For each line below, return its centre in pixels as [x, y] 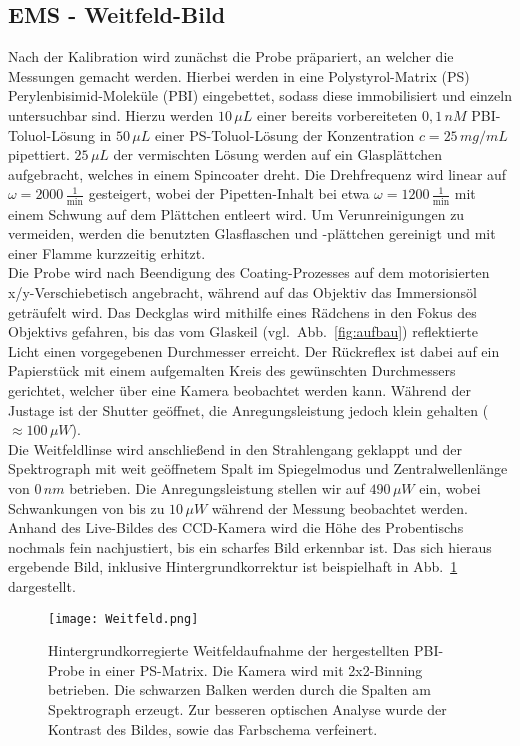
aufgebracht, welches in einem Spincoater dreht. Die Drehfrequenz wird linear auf [257, 173]
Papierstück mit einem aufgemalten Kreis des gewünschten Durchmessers [232, 370]
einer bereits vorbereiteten [337, 114]
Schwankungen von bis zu [86, 507]
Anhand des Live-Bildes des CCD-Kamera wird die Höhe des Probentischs [236, 527]
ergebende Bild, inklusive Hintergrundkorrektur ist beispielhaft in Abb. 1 [233, 566]
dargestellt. [42, 585]
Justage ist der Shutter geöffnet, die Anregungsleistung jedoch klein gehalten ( [248, 409]
